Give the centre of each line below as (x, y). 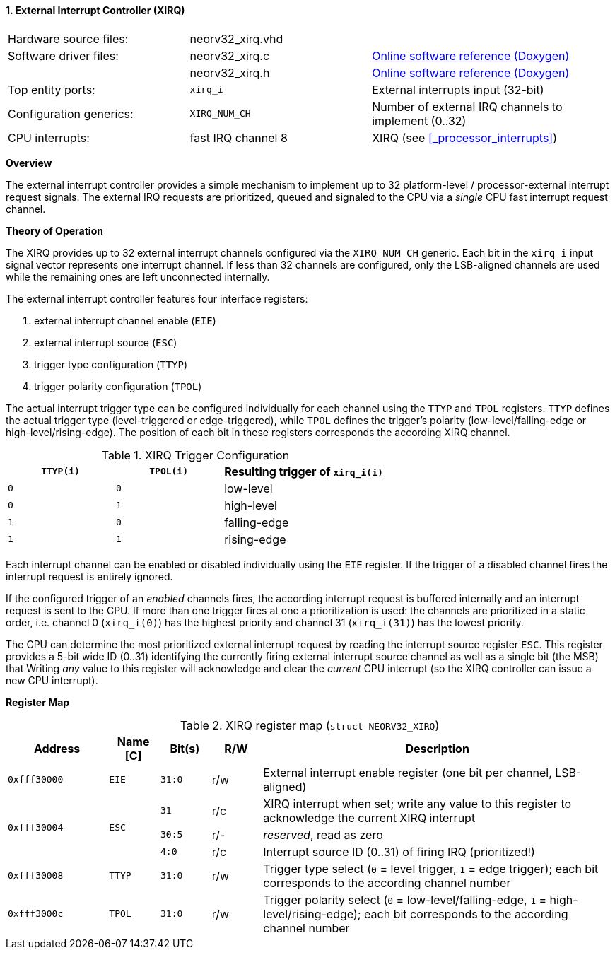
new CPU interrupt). (52, 680)
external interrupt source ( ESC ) (106, 342)
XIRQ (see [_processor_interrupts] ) (464, 137)
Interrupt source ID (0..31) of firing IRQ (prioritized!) (399, 851)
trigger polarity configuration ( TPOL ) (118, 386)
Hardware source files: (68, 39)
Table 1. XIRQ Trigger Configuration (195, 455)
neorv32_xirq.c (230, 55)
